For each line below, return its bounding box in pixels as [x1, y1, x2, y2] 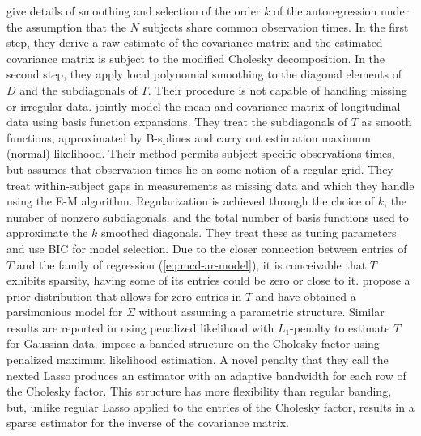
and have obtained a [255, 287, 356, 304]
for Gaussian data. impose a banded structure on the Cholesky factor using [6, 335, 380, 352]
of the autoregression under [273, 2, 410, 19]
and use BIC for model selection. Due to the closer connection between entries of [6, 239, 407, 256]
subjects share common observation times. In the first [142, 18, 409, 35]
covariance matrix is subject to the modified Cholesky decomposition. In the [6, 49, 385, 66]
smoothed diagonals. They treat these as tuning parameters [101, 224, 397, 241]
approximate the [6, 224, 88, 241]
